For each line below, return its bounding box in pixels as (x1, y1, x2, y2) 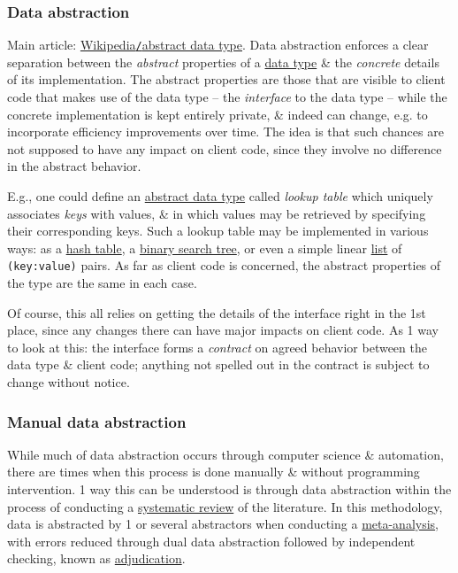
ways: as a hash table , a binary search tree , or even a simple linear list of (7, 238, 402, 257)
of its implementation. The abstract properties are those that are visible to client (7, 70, 446, 89)
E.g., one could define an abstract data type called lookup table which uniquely (7, 187, 433, 205)
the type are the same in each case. (7, 274, 197, 292)
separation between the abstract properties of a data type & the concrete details (7, 52, 439, 71)
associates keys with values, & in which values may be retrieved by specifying (7, 204, 426, 222)
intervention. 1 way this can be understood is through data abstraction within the (7, 480, 452, 499)
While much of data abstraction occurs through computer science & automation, (7, 445, 444, 463)
